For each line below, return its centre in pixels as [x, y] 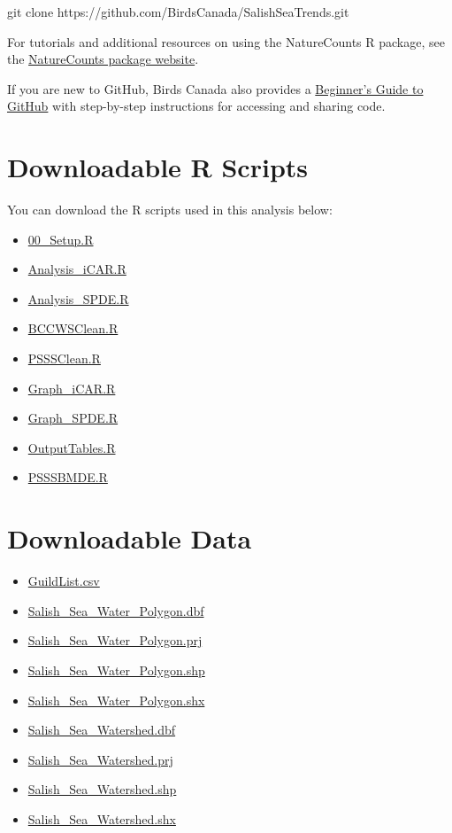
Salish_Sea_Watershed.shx [102, 818]
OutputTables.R [72, 447]
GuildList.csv [64, 581]
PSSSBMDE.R [68, 477]
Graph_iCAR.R [72, 388]
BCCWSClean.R [73, 328]
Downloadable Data [130, 538]
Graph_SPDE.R [73, 418]
